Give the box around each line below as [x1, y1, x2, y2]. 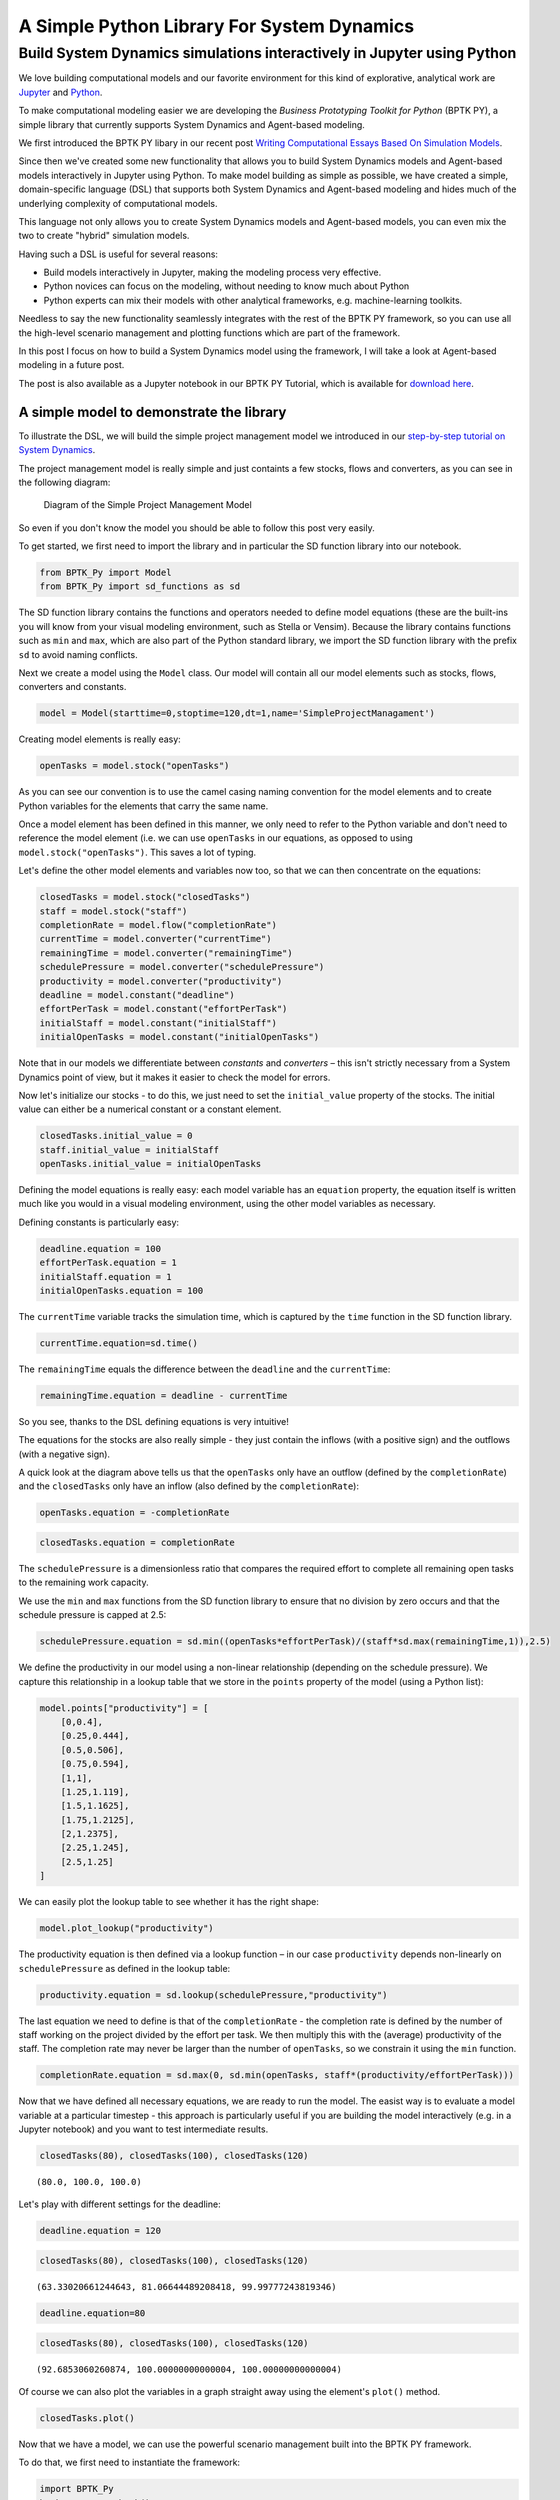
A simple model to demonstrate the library [18, 403, 287, 420]
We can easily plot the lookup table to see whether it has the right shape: [18, 1896, 320, 1908]
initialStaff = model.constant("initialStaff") [39, 1017, 277, 1029]
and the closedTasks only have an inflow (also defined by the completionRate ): [18, 1480, 360, 1492]
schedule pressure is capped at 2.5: [18, 1609, 167, 1621]
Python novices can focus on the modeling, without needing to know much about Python [43, 280, 410, 292]
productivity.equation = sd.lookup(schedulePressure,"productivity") [39, 1989, 388, 2000]
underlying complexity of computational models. [18, 197, 219, 209]
